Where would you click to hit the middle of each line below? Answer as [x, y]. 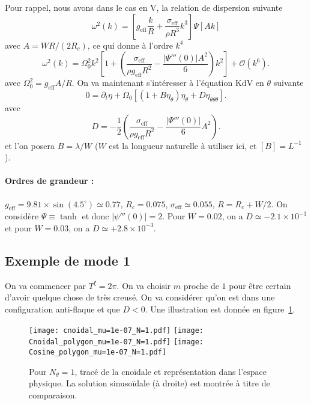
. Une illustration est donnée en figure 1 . [220, 309]
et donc [95, 216]
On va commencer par [46, 285]
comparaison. [53, 394]
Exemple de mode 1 [68, 260]
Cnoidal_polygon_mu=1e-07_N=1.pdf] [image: [116, 342]
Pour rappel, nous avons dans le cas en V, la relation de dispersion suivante [144, 7]
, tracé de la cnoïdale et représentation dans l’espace [171, 371]
